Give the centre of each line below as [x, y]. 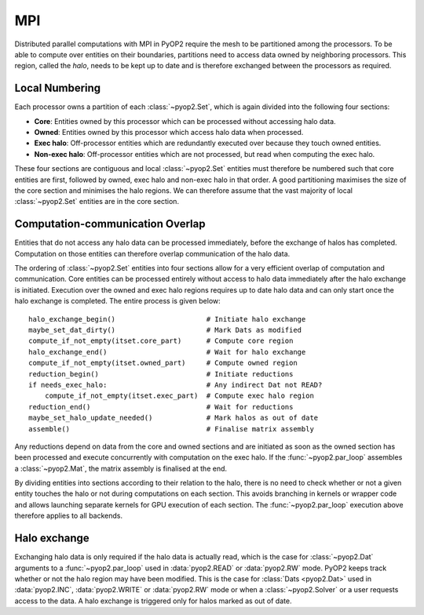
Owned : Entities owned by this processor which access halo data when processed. [169, 133]
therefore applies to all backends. [69, 516]
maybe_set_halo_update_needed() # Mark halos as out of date [174, 418]
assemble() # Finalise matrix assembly [171, 429]
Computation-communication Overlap [110, 224]
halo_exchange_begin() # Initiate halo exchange [167, 319]
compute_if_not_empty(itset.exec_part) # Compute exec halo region [179, 396]
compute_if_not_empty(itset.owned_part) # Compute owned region [163, 363]
